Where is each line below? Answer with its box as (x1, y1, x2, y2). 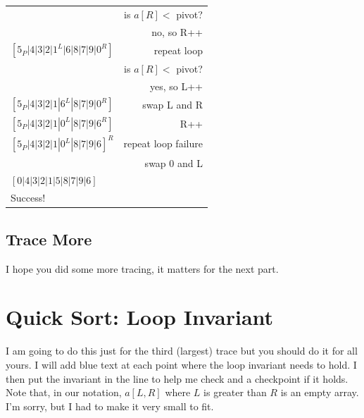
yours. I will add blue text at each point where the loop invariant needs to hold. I (6, 357, 357, 371)
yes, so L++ (149, 78, 203, 93)
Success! (11, 190, 46, 205)
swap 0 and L (144, 155, 203, 170)
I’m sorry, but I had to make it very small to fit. (6, 398, 214, 413)
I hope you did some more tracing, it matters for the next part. (6, 261, 279, 276)
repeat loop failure (123, 136, 203, 151)
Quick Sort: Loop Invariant (6, 302, 274, 331)
